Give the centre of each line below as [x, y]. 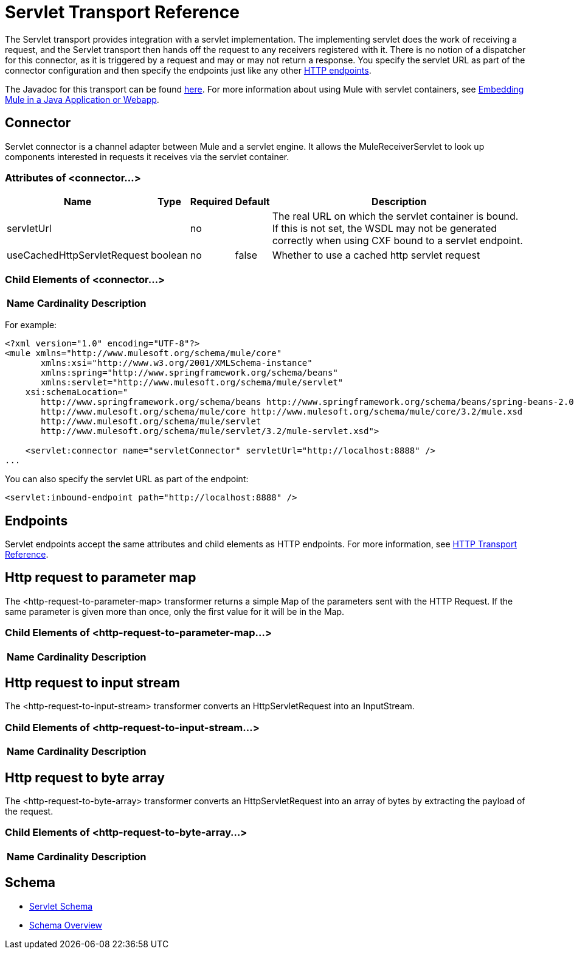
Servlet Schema [61, 906]
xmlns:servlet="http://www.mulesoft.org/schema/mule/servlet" [192, 383]
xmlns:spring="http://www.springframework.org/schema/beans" [189, 373]
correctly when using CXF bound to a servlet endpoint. [397, 241]
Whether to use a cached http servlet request [376, 255]
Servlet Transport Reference [122, 12]
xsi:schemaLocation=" [77, 392]
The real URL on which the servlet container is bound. [395, 216]
